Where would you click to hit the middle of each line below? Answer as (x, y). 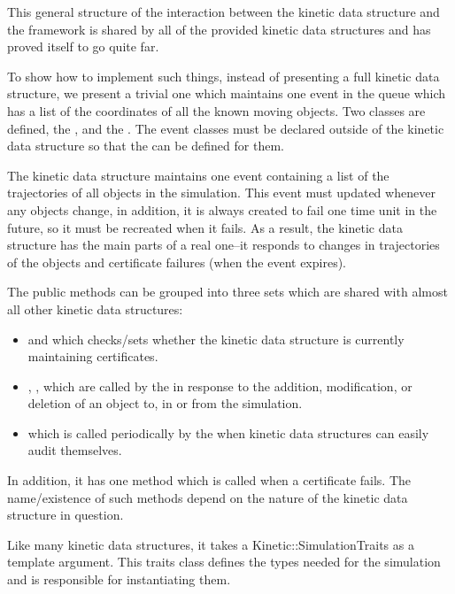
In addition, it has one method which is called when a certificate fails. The (209, 480)
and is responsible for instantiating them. (119, 579)
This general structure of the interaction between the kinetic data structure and (224, 12)
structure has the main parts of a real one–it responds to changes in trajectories (224, 245)
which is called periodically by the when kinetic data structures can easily (228, 432)
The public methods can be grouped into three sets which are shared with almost (227, 292)
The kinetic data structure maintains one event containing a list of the (198, 175)
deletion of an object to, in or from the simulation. (165, 403)
